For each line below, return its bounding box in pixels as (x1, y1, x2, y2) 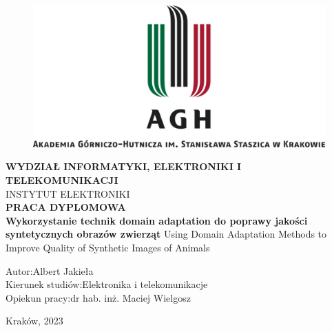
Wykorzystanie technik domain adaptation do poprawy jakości (6, 213, 308, 227)
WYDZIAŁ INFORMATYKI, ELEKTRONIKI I (6, 159, 242, 174)
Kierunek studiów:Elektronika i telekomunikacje (6, 277, 208, 291)
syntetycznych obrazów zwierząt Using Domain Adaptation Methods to (6, 227, 327, 241)
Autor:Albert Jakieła (6, 263, 94, 278)
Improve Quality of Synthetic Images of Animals (6, 240, 210, 254)
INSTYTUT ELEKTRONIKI (6, 186, 130, 200)
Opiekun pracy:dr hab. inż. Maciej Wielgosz (6, 290, 191, 304)
